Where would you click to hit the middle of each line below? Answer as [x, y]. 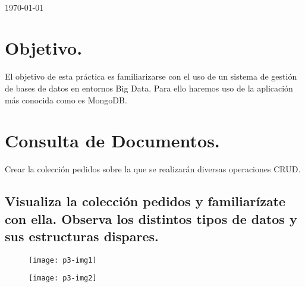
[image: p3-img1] [63, 260]
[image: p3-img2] [63, 278]
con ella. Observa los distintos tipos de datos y [151, 218]
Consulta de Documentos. [112, 141]
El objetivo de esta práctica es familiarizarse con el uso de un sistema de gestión [151, 76]
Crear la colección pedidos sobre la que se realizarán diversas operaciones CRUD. [153, 169]
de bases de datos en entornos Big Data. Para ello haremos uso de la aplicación [149, 88]
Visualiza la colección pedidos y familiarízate [145, 201]
